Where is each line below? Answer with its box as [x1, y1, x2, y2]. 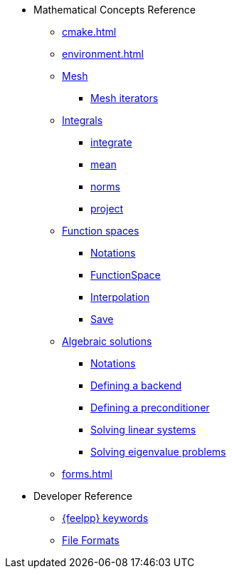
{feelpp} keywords [62, 512, 149, 524]
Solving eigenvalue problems [90, 446, 226, 458]
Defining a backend [90, 379, 182, 391]
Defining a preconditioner [90, 401, 210, 414]
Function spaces [62, 225, 139, 237]
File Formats [62, 534, 120, 546]
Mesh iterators [90, 92, 159, 104]
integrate [90, 136, 132, 148]
